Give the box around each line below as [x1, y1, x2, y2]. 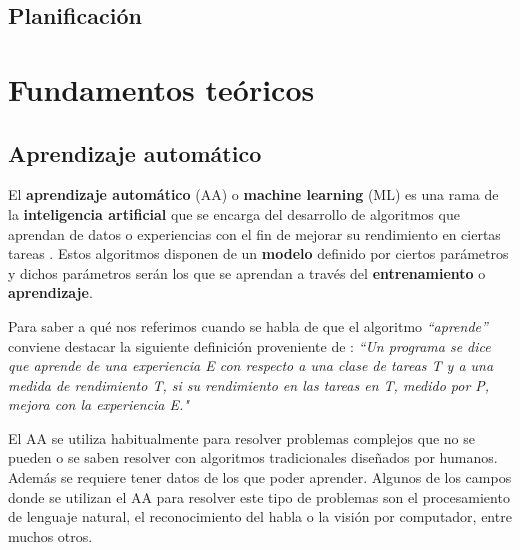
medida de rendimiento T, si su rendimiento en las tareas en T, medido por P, [8, 374, 490, 395]
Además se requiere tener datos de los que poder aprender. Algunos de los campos [8, 467, 512, 488]
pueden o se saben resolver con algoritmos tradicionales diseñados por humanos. [8, 447, 498, 468]
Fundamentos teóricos [8, 68, 315, 109]
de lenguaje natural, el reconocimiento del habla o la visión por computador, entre [8, 506, 512, 527]
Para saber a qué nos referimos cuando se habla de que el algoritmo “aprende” [8, 315, 488, 336]
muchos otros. [8, 525, 93, 546]
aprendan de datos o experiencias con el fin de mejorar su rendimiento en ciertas [8, 223, 501, 244]
